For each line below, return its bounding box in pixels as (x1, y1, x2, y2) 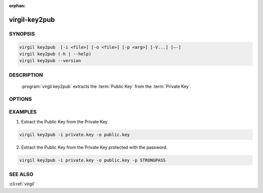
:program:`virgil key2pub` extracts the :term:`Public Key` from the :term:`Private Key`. (21, 83, 192, 89)
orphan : (9, 3, 26, 8)
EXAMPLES (9, 109, 37, 116)
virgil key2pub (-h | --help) (19, 51, 92, 57)
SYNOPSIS (9, 30, 35, 37)
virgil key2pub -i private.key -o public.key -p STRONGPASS (19, 157, 166, 163)
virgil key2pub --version (19, 58, 81, 63)
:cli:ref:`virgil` (9, 181, 36, 187)
